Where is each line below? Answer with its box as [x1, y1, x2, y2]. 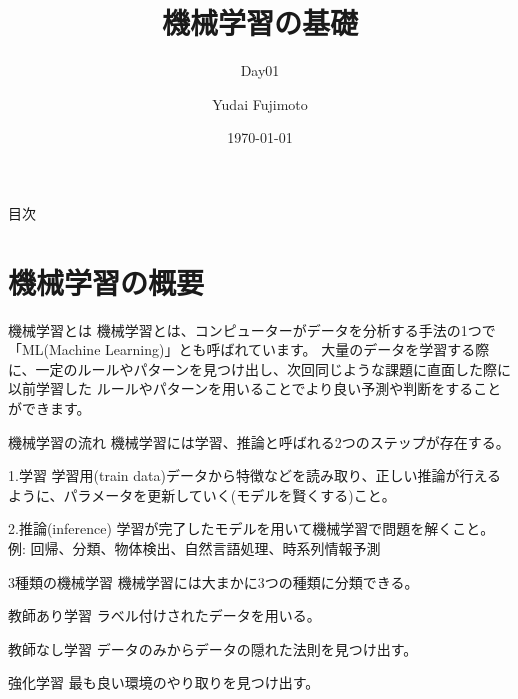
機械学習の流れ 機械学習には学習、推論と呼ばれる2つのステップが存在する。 [8, 431, 510, 452]
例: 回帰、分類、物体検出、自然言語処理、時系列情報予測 [8, 537, 381, 558]
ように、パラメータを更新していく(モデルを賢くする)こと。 [8, 484, 396, 505]
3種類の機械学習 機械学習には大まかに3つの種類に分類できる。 [8, 571, 419, 592]
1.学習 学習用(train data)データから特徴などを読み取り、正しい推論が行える [8, 465, 501, 486]
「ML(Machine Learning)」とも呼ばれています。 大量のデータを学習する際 [8, 339, 490, 360]
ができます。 [8, 398, 91, 418]
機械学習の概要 [8, 261, 205, 302]
